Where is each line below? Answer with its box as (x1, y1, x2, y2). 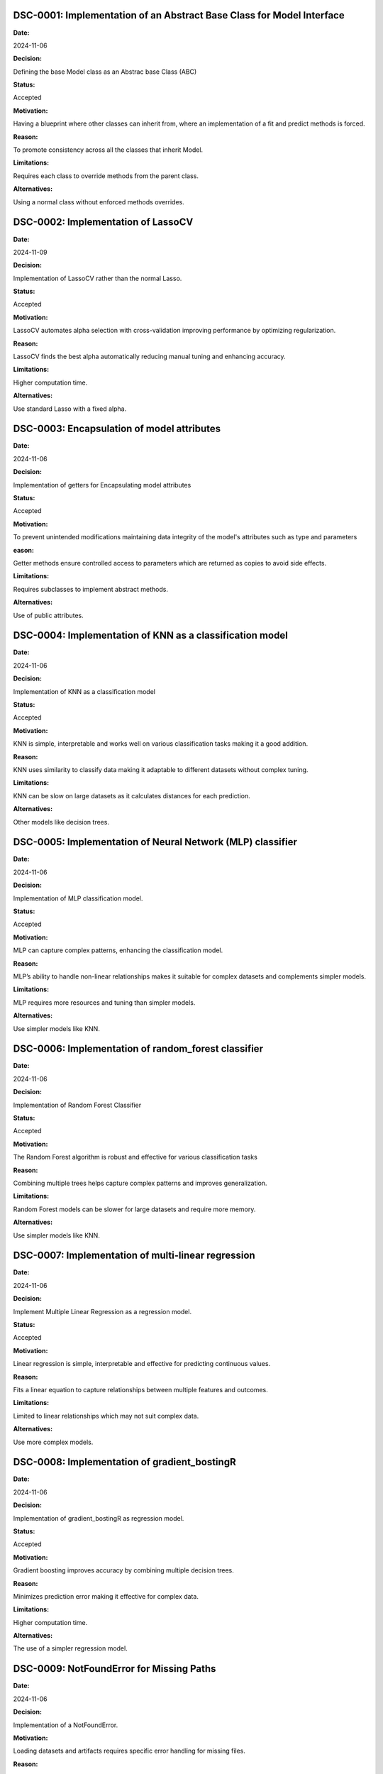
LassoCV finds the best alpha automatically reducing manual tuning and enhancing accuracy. (13, 352, 287, 361)
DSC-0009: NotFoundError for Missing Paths (13, 1663, 216, 1675)
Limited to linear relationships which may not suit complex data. (13, 1411, 199, 1420)
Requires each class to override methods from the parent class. (13, 171, 199, 180)
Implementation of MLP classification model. (13, 894, 143, 903)
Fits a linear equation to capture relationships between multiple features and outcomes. (13, 1385, 269, 1394)
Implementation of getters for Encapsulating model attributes (13, 480, 191, 489)
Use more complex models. (13, 1438, 94, 1446)
